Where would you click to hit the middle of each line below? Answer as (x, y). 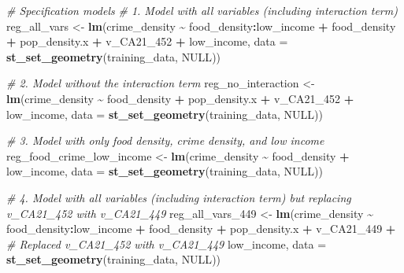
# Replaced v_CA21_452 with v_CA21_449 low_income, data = (167, 243)
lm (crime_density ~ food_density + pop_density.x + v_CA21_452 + (180, 98)
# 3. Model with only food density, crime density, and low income (165, 140)
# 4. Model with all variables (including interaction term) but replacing (179, 197)
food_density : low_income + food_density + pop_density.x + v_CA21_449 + (201, 229)
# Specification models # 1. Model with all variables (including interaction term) (202, 10)
